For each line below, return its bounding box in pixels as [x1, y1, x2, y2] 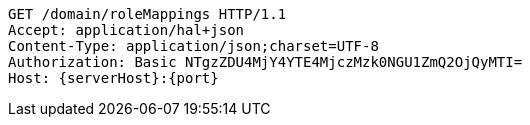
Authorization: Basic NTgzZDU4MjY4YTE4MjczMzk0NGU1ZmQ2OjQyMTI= [8, 54, 523, 70]
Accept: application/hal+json [8, 22, 245, 38]
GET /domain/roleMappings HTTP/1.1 [8, 6, 287, 22]
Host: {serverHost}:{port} [8, 70, 219, 86]
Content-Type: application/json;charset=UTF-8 [8, 38, 379, 54]
